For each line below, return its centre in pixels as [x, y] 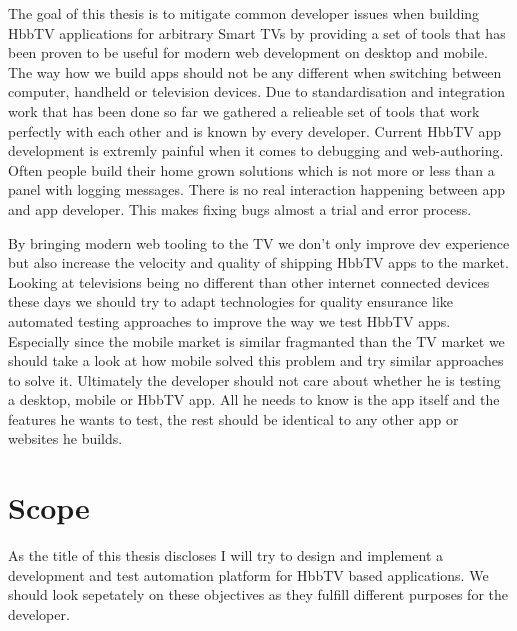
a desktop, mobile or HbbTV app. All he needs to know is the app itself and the [254, 399]
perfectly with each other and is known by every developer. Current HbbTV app [255, 130]
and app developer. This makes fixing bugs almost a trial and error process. [240, 208]
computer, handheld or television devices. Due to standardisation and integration [256, 91]
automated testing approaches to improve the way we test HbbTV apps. [229, 320]
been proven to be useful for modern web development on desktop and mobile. [248, 52]
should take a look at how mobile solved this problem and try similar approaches [256, 360]
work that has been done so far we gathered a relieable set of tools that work [244, 110]
